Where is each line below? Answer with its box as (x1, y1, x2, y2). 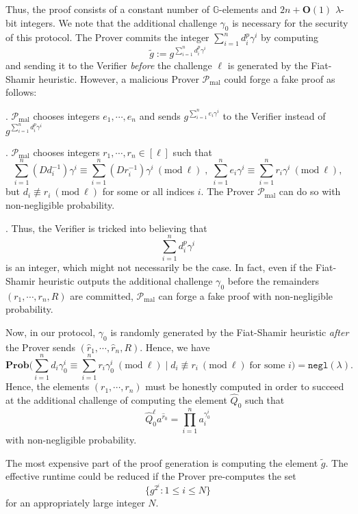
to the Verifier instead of (222, 109, 326, 123)
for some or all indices (102, 184, 195, 198)
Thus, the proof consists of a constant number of (5, 2, 209, 16)
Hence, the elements (5, 379, 90, 394)
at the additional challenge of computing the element (5, 393, 227, 407)
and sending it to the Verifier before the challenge (5, 58, 212, 73)
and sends (139, 109, 181, 123)
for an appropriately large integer (5, 496, 145, 510)
